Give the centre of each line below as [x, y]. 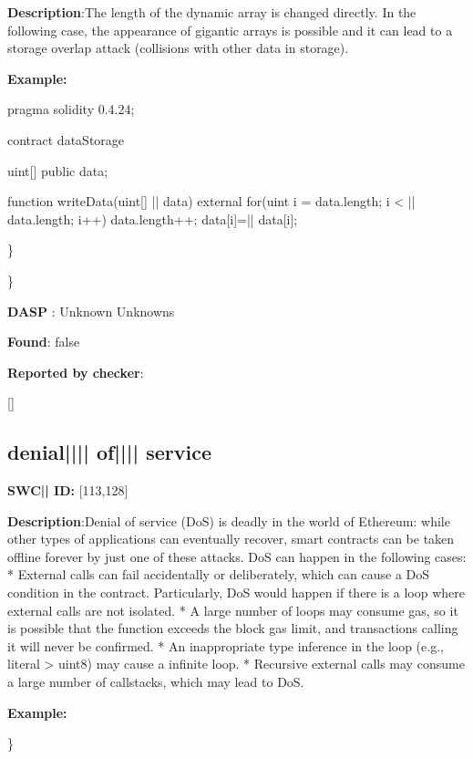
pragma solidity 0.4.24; [71, 109]
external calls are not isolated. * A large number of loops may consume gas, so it [233, 610]
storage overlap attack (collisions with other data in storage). [178, 48]
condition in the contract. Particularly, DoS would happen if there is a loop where [236, 593]
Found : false [44, 342]
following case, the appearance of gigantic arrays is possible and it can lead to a [230, 30]
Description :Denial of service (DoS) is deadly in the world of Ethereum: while [229, 520]
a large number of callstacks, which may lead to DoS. [156, 682]
